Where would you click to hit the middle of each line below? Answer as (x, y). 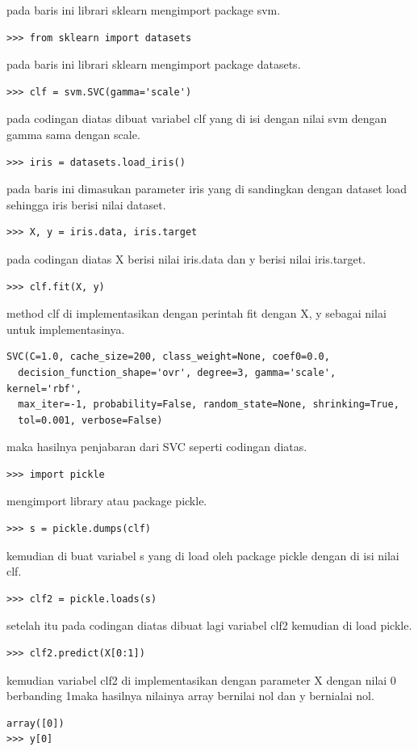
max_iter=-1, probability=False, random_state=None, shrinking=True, (209, 405)
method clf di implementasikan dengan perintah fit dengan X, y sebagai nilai (196, 313)
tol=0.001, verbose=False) (90, 420)
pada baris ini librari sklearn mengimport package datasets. (154, 64)
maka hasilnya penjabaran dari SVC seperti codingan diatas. (157, 447)
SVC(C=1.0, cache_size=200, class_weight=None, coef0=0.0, (168, 357)
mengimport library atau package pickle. (107, 501)
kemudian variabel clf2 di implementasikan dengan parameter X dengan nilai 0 (201, 679)
